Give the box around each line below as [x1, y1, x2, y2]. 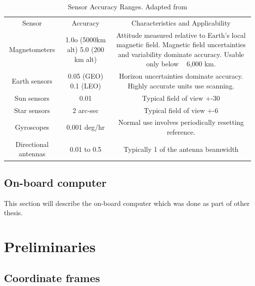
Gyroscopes [15, 122, 50, 132]
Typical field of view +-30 [142, 92, 220, 103]
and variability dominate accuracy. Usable [118, 49, 244, 59]
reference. [167, 127, 196, 137]
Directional [15, 139, 49, 149]
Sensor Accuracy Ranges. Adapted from [68, 1, 187, 11]
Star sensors [14, 105, 51, 115]
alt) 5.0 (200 [67, 44, 104, 55]
